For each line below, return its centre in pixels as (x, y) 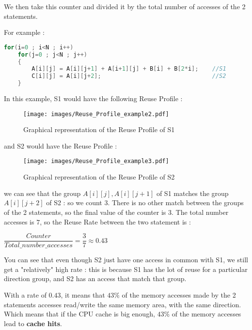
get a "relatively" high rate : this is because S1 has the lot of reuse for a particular (126, 269)
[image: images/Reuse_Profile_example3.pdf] (96, 161)
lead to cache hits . (33, 323)
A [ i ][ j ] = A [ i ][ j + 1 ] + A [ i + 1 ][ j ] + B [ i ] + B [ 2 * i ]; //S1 (129, 69)
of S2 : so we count (74, 202)
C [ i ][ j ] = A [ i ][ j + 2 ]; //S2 (129, 76)
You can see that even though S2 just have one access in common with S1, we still (126, 260)
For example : (24, 32)
